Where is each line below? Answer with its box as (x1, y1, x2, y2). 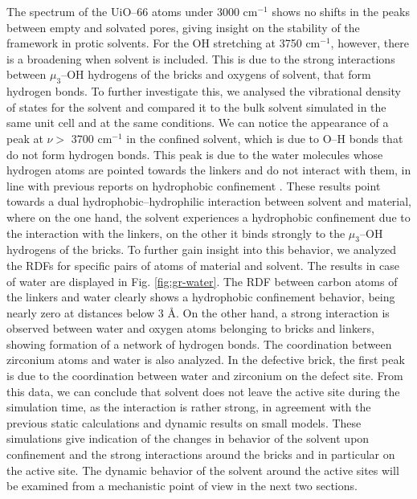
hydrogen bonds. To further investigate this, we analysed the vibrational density (6, 83, 401, 100)
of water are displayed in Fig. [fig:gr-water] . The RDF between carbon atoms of (6, 272, 398, 289)
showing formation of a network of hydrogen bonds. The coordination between (6, 335, 392, 352)
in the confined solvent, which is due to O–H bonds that (126, 129, 403, 146)
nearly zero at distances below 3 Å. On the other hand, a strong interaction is (6, 304, 390, 321)
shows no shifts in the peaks (272, 3, 410, 19)
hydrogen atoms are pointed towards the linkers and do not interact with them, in (6, 162, 411, 178)
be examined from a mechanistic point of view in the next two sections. (6, 477, 358, 494)
